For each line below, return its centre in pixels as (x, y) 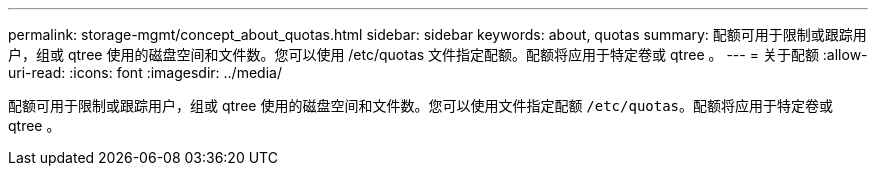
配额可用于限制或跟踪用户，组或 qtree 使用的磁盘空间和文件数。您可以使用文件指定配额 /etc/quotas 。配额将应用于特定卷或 (421, 105)
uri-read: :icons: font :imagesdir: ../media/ (145, 72)
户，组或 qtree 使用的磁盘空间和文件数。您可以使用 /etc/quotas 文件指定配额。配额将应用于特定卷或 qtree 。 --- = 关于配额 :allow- (438, 54)
